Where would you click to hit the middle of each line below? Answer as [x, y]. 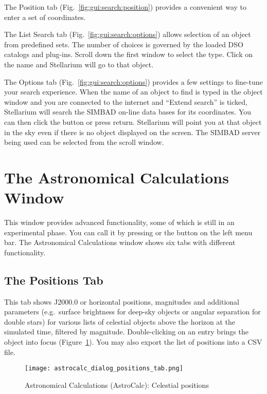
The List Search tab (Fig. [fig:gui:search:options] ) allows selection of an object [128, 34]
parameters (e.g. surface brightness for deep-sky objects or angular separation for [132, 312]
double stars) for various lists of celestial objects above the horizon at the [120, 321]
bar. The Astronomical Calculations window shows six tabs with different [120, 242]
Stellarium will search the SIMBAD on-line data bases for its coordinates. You [128, 112]
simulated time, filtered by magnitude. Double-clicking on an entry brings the [126, 332]
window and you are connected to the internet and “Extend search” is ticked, [126, 101]
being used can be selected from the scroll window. [84, 142]
